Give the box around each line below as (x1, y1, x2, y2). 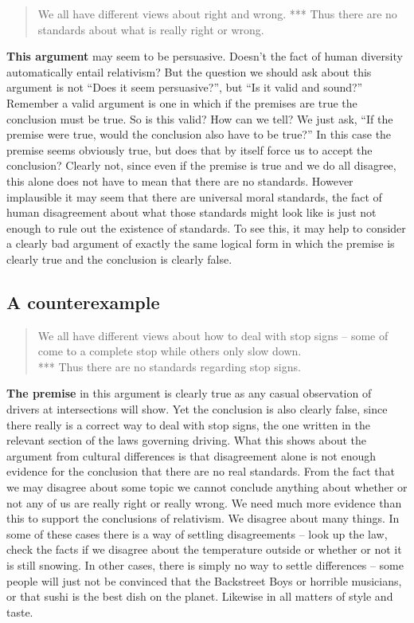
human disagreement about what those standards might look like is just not (6, 204, 377, 221)
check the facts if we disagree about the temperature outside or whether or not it (6, 541, 402, 558)
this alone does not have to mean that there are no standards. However (6, 172, 353, 189)
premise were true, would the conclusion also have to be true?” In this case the (6, 126, 392, 143)
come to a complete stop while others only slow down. (37, 343, 302, 359)
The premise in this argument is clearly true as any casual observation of (6, 385, 372, 402)
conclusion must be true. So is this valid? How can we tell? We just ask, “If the (6, 110, 393, 127)
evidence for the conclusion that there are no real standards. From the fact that (6, 463, 395, 480)
